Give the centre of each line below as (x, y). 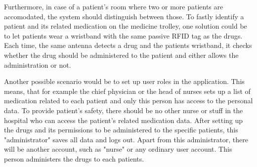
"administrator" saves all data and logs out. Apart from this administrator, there (126, 139)
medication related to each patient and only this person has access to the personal (128, 101)
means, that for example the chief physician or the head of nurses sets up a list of (127, 91)
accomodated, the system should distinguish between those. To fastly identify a (124, 16)
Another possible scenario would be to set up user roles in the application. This (124, 81)
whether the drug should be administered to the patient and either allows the (121, 55)
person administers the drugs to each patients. (74, 158)
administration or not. (38, 64)
